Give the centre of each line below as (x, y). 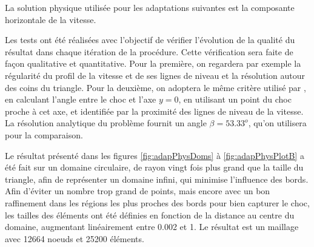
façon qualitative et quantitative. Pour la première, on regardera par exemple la (153, 63)
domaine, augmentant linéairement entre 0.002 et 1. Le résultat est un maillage (152, 227)
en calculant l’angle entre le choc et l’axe (81, 99)
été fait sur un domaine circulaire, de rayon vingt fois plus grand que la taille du (154, 167)
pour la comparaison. (44, 134)
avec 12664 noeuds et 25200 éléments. (75, 238)
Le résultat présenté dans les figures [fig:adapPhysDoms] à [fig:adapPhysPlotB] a (155, 155)
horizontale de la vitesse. (51, 19)
